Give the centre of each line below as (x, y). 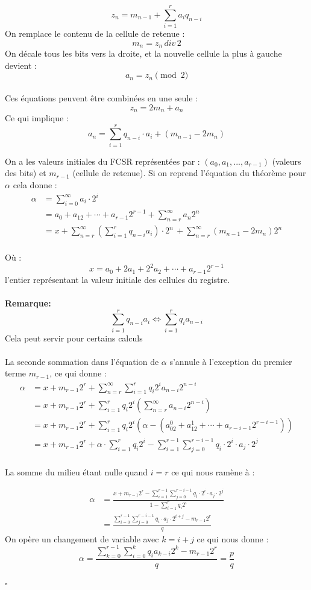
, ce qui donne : (78, 373)
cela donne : (35, 184)
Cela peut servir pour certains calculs (74, 338)
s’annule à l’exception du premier (231, 361)
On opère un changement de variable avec (82, 538)
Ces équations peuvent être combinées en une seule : (101, 97)
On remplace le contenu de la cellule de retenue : (95, 33)
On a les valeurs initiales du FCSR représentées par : (102, 161)
